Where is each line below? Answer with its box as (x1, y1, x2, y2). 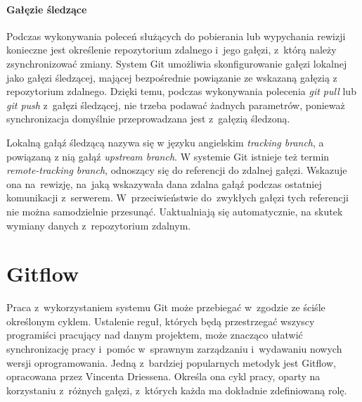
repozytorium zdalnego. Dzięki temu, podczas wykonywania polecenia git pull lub (6, 84, 356, 99)
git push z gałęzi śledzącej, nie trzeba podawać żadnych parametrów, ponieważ (6, 97, 345, 112)
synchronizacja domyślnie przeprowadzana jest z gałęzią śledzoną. (6, 111, 290, 126)
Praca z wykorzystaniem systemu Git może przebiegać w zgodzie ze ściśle (6, 300, 325, 315)
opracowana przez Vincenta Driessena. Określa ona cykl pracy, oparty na (6, 369, 321, 384)
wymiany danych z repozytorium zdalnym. (6, 218, 191, 232)
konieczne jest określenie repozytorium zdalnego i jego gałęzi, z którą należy (6, 42, 337, 57)
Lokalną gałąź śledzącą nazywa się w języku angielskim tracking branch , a (6, 134, 324, 149)
